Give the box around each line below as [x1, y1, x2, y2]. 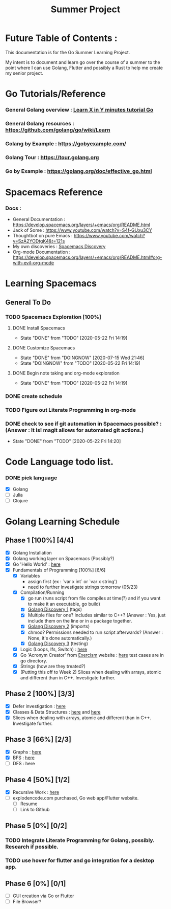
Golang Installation [12, 549, 52, 556]
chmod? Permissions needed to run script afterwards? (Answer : [27, 629, 163, 635]
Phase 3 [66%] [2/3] [5, 735, 71, 744]
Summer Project [50, 4, 121, 15]
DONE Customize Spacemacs [12, 345, 75, 351]
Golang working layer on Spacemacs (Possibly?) [12, 555, 115, 561]
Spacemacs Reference [5, 186, 103, 198]
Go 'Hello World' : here [12, 561, 61, 567]
